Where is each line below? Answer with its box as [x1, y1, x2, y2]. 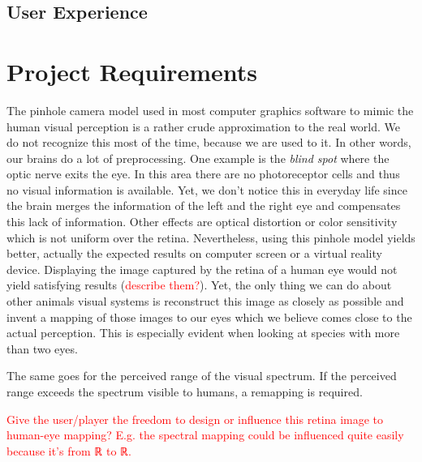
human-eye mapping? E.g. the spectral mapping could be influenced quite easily [6, 426, 404, 443]
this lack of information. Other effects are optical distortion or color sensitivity [6, 213, 398, 230]
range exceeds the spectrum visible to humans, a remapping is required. [6, 383, 363, 400]
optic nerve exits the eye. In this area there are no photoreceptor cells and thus [6, 165, 400, 182]
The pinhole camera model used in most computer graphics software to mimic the [6, 101, 414, 118]
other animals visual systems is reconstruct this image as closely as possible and [6, 293, 404, 310]
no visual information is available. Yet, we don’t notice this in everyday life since [6, 181, 407, 198]
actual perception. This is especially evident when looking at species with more [6, 324, 400, 341]
